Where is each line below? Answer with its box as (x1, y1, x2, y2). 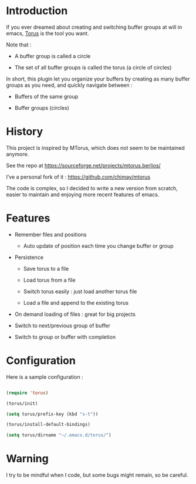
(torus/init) (6, 401, 38, 406)
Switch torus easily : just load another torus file (23, 288, 137, 295)
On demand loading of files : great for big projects (14, 310, 136, 318)
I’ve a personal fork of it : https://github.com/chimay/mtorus (6, 173, 151, 180)
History (6, 125, 43, 139)
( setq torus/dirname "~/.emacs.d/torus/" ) (6, 432, 111, 438)
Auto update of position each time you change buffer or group (23, 242, 174, 249)
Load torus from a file (23, 276, 76, 283)
